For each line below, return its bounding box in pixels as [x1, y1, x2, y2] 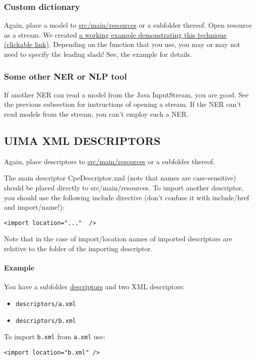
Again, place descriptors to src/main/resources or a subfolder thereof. [4, 156, 215, 166]
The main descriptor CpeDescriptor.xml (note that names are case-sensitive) [4, 173, 236, 183]
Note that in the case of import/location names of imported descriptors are [4, 233, 232, 244]
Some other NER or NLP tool [4, 70, 127, 82]
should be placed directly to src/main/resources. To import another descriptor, [4, 182, 244, 192]
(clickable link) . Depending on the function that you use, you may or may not [4, 39, 241, 49]
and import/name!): [4, 202, 64, 212]
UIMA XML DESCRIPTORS [4, 133, 161, 148]
